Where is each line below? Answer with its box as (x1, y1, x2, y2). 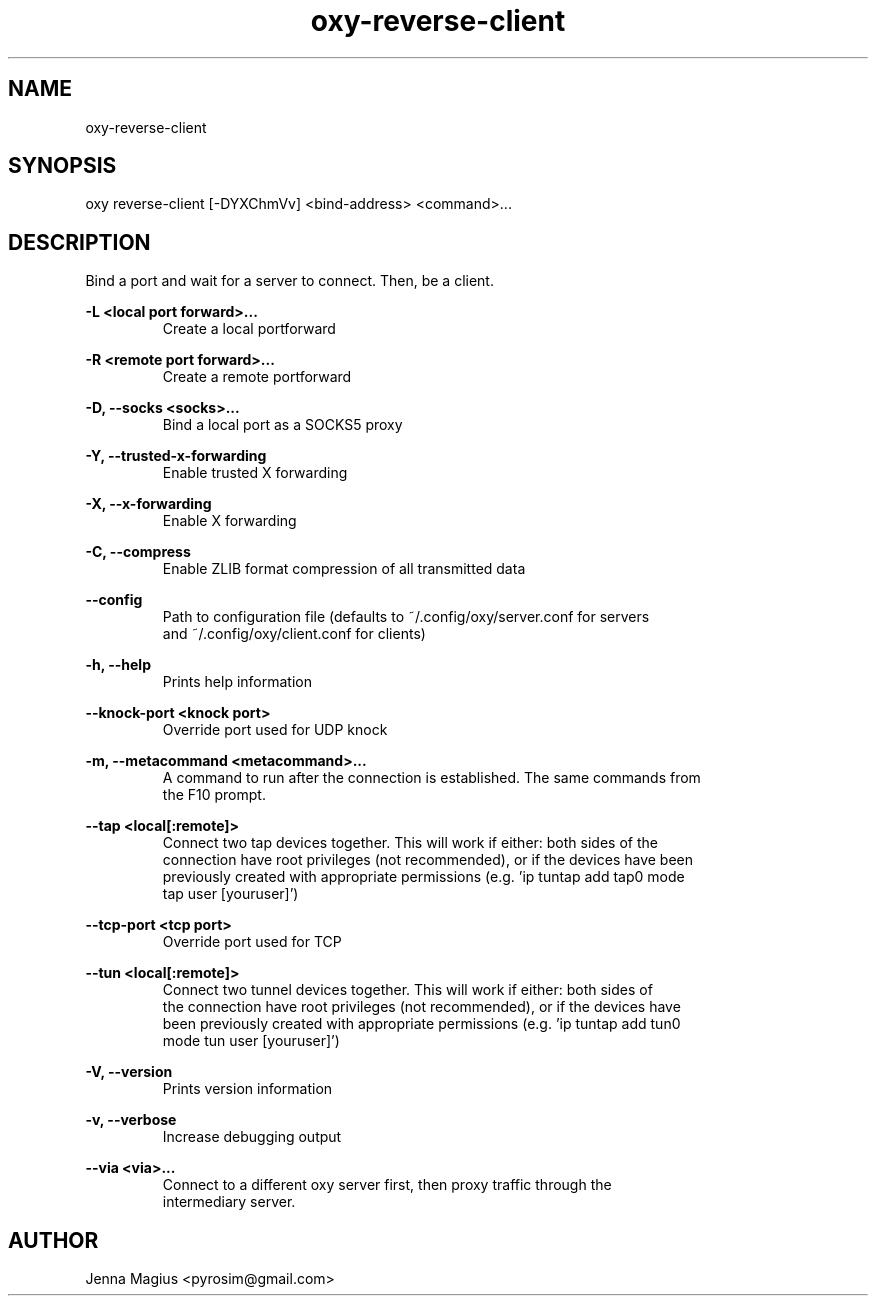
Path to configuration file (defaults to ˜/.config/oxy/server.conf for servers (162, 608, 650, 626)
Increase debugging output (162, 1128, 342, 1146)
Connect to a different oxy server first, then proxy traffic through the (162, 1176, 612, 1194)
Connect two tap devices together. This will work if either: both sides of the (162, 834, 658, 852)
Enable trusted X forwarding (162, 464, 348, 482)
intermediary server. (162, 1193, 296, 1211)
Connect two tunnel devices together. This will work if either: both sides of (162, 981, 653, 999)
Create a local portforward (162, 320, 336, 338)
